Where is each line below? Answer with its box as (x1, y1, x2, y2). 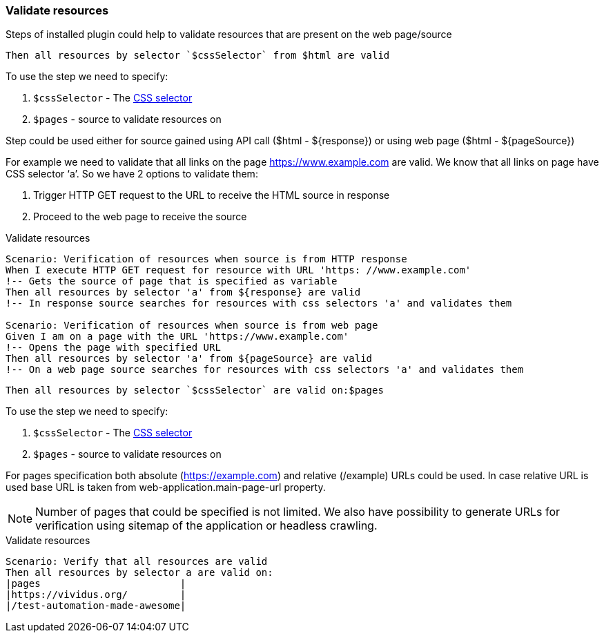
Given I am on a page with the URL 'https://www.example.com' (6, 331, 349, 342)
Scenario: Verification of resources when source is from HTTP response (6, 253, 407, 265)
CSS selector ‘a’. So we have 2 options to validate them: (6, 168, 258, 180)
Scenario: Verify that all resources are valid (6, 556, 268, 568)
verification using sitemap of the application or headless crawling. (35, 519, 378, 533)
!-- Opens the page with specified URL (6, 342, 221, 354)
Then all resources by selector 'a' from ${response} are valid (6, 287, 361, 298)
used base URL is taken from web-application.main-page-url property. (6, 481, 326, 494)
